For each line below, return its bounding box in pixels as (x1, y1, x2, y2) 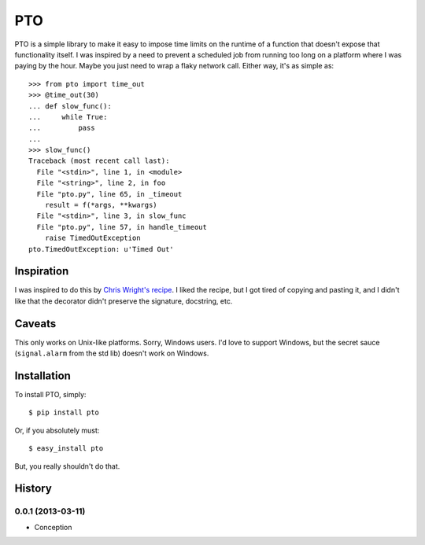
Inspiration (14, 264, 69, 278)
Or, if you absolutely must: (14, 425, 100, 435)
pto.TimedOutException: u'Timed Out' (28, 245, 175, 253)
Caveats (14, 317, 57, 330)
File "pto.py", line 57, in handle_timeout (36, 223, 208, 231)
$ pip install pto (28, 408, 100, 417)
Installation (14, 369, 71, 382)
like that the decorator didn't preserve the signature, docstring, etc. (14, 296, 233, 306)
